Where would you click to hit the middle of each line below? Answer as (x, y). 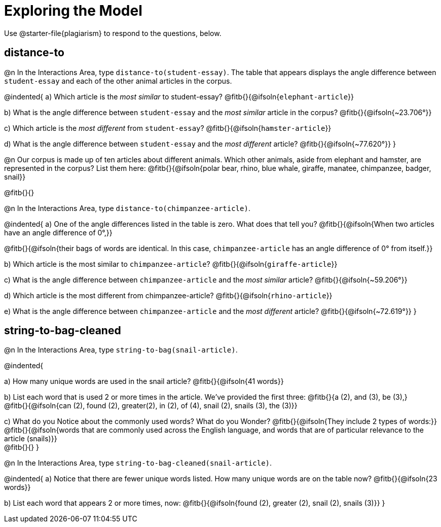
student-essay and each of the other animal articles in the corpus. (118, 81)
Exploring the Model (73, 11)
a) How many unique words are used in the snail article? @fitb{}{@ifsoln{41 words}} (144, 381)
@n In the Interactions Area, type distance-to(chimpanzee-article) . (127, 208)
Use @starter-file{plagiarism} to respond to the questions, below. (113, 33)
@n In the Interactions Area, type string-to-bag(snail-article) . (121, 350)
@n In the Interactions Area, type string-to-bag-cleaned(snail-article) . (138, 463)
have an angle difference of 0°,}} (58, 232)
